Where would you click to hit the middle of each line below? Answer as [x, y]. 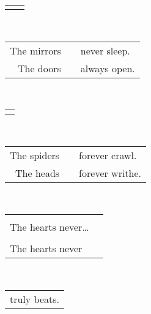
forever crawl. [108, 155]
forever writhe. [110, 173]
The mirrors [35, 50]
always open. [108, 68]
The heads [38, 173]
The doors [39, 68]
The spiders [35, 155]
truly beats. [35, 299]
